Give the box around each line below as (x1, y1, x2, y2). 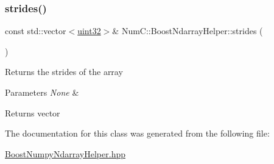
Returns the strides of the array (5, 65, 123, 78)
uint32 (77, 24, 101, 37)
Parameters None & (5, 86, 79, 98)
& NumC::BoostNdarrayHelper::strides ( (112, 24, 263, 37)
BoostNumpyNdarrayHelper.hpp (5, 147, 125, 160)
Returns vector (5, 106, 60, 119)
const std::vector (5, 24, 66, 37)
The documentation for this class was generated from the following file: (5, 127, 270, 140)
